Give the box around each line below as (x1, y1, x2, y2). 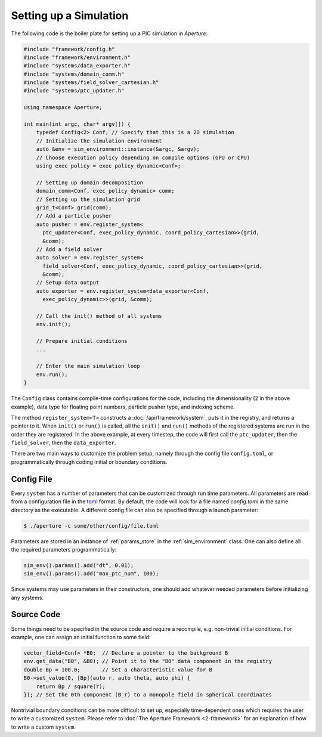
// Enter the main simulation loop (36, 363, 140, 370)
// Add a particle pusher (36, 212, 112, 219)
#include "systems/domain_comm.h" (23, 70, 125, 78)
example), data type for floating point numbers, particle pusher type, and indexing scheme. (11, 403, 236, 410)
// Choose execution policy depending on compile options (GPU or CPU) (36, 154, 250, 161)
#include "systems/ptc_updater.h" (23, 87, 125, 94)
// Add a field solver (36, 246, 103, 253)
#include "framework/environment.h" (23, 54, 131, 61)
